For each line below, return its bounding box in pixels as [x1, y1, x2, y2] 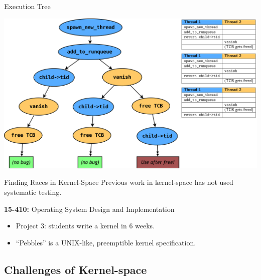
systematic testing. [4, 187, 62, 197]
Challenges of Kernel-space [4, 261, 147, 277]
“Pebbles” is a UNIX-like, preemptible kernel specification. [16, 237, 196, 247]
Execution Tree [4, 1, 51, 11]
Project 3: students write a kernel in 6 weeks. [16, 220, 155, 231]
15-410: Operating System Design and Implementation [4, 203, 175, 214]
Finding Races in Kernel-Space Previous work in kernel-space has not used [4, 177, 233, 187]
